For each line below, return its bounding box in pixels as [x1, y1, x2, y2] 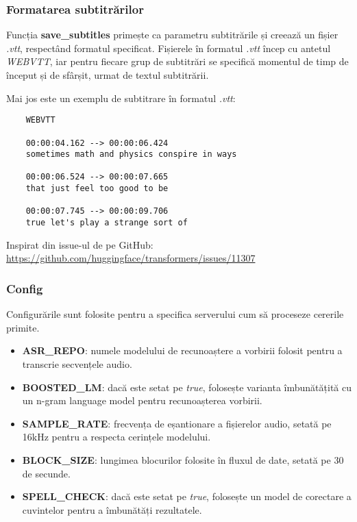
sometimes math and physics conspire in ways [25, 149, 237, 160]
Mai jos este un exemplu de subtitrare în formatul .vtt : [6, 90, 236, 105]
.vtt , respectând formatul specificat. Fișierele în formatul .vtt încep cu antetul [6, 40, 331, 55]
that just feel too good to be [25, 184, 169, 194]
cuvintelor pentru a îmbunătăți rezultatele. [22, 502, 202, 517]
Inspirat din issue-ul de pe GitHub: [6, 237, 153, 251]
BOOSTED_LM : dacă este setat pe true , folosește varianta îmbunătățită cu [22, 380, 352, 394]
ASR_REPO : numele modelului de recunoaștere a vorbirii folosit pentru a [22, 343, 343, 358]
